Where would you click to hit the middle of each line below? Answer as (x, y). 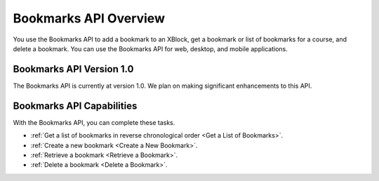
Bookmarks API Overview (89, 18)
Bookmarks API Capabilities (75, 106)
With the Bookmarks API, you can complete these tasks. (94, 122)
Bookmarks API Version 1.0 (73, 69)
